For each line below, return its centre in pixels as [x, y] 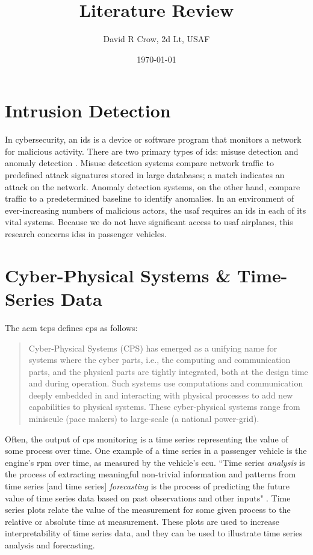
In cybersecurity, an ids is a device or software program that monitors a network [153, 139]
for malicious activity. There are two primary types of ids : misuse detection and [152, 151]
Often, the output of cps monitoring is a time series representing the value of [147, 439]
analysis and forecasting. [50, 545]
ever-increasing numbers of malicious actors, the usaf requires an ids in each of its [156, 210]
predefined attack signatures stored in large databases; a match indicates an [145, 175]
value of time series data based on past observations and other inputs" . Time [148, 498]
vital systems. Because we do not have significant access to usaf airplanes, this [149, 222]
